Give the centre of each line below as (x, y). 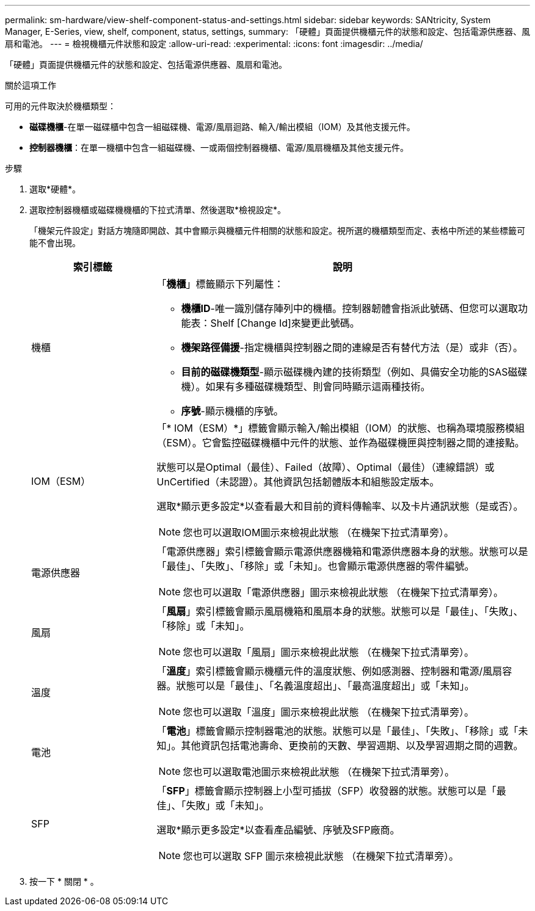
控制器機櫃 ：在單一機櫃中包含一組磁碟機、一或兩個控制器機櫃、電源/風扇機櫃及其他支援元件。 (219, 147)
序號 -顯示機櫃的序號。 (232, 411)
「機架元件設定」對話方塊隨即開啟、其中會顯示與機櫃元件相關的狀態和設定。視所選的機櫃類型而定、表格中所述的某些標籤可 (277, 230)
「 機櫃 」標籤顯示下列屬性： (220, 284)
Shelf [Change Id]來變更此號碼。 (285, 323)
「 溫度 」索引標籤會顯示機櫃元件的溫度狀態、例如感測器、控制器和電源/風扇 (329, 671)
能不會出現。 (55, 243)
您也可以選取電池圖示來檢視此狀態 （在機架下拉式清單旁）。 (319, 772)
